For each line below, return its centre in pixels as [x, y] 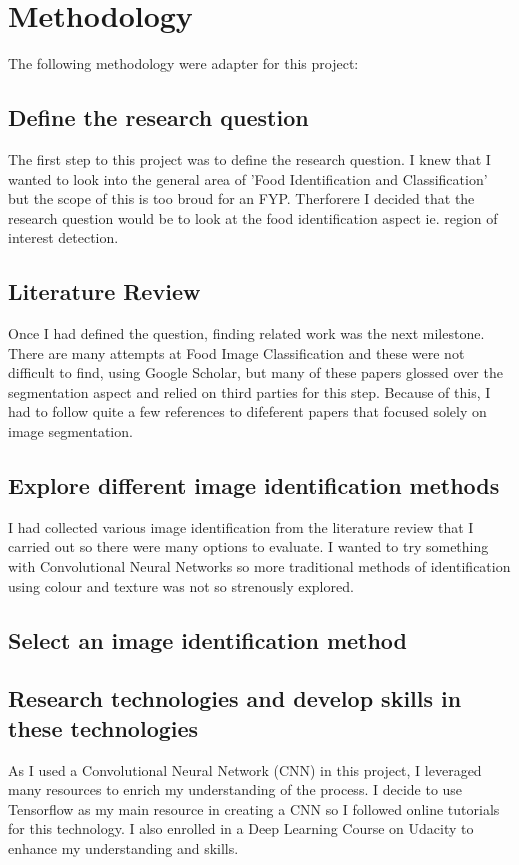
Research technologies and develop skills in [235, 698]
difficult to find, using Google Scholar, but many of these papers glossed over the [255, 372]
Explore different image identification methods [254, 485]
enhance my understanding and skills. [123, 847]
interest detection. [63, 237]
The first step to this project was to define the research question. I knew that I [249, 158]
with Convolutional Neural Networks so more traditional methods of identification [259, 566]
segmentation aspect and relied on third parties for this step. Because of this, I [249, 391]
